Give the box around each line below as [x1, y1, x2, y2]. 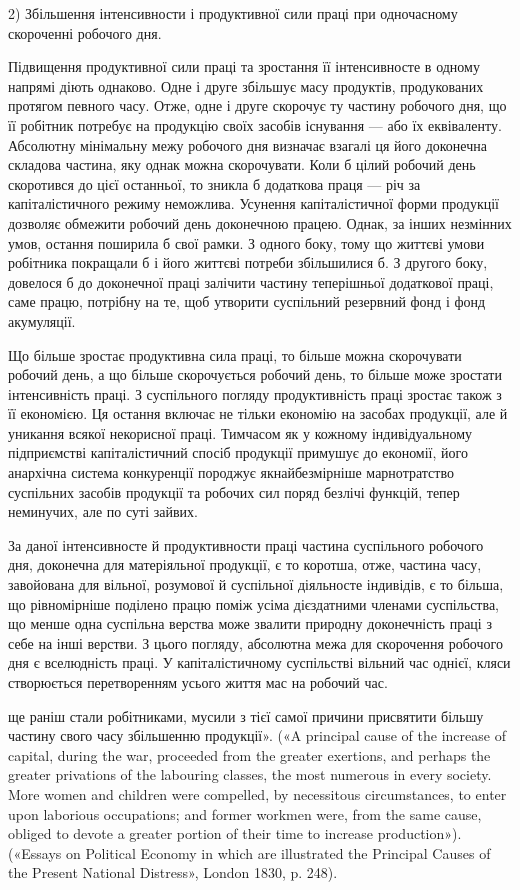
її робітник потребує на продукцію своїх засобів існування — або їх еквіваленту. [8, 114, 502, 135]
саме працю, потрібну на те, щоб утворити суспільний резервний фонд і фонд [8, 291, 486, 312]
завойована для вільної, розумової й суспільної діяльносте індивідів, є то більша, [8, 574, 504, 595]
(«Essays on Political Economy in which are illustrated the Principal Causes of [8, 842, 491, 863]
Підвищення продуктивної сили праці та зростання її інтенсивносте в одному [8, 56, 480, 77]
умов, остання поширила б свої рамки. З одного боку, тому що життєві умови [8, 232, 485, 253]
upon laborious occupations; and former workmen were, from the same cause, [8, 803, 482, 824]
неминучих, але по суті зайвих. [8, 501, 198, 522]
